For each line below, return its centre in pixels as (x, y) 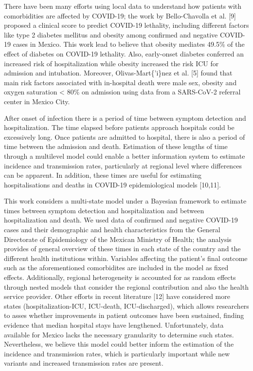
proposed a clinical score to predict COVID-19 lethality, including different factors (126, 25)
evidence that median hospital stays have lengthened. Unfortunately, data (114, 325)
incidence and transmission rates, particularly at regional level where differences (123, 165)
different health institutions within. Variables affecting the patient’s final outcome (126, 258)
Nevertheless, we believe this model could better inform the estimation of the (119, 344)
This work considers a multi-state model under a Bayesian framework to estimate (125, 201)
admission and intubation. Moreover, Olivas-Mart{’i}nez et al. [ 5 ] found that (118, 73)
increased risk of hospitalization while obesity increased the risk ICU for (111, 63)
